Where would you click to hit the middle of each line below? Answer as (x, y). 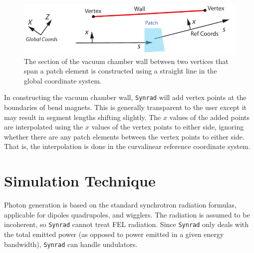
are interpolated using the (44, 127)
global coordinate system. (63, 80)
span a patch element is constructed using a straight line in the (121, 71)
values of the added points (209, 117)
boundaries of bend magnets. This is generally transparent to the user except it (125, 107)
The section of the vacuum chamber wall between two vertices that (126, 61)
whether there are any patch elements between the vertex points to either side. (124, 136)
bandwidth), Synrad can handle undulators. (71, 244)
